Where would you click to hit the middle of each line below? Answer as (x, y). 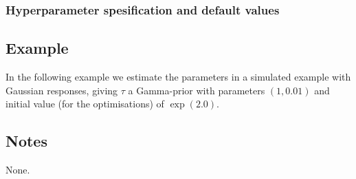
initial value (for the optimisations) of (85, 104)
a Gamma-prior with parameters (197, 90)
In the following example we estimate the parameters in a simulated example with (178, 77)
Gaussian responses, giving (62, 90)
